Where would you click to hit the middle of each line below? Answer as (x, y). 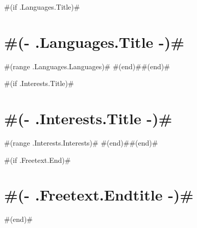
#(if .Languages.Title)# (42, 7)
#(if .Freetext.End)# (38, 160)
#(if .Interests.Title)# (39, 83)
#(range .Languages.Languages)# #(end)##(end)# (87, 66)
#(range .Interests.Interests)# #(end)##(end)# (81, 143)
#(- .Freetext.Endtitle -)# (99, 195)
